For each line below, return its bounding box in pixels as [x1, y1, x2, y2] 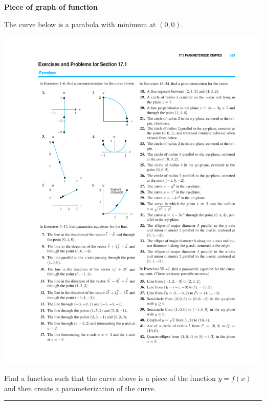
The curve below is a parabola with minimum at [4, 18, 156, 29]
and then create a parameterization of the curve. [4, 382, 156, 393]
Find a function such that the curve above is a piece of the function [4, 373, 216, 383]
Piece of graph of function [4, 2, 98, 12]
